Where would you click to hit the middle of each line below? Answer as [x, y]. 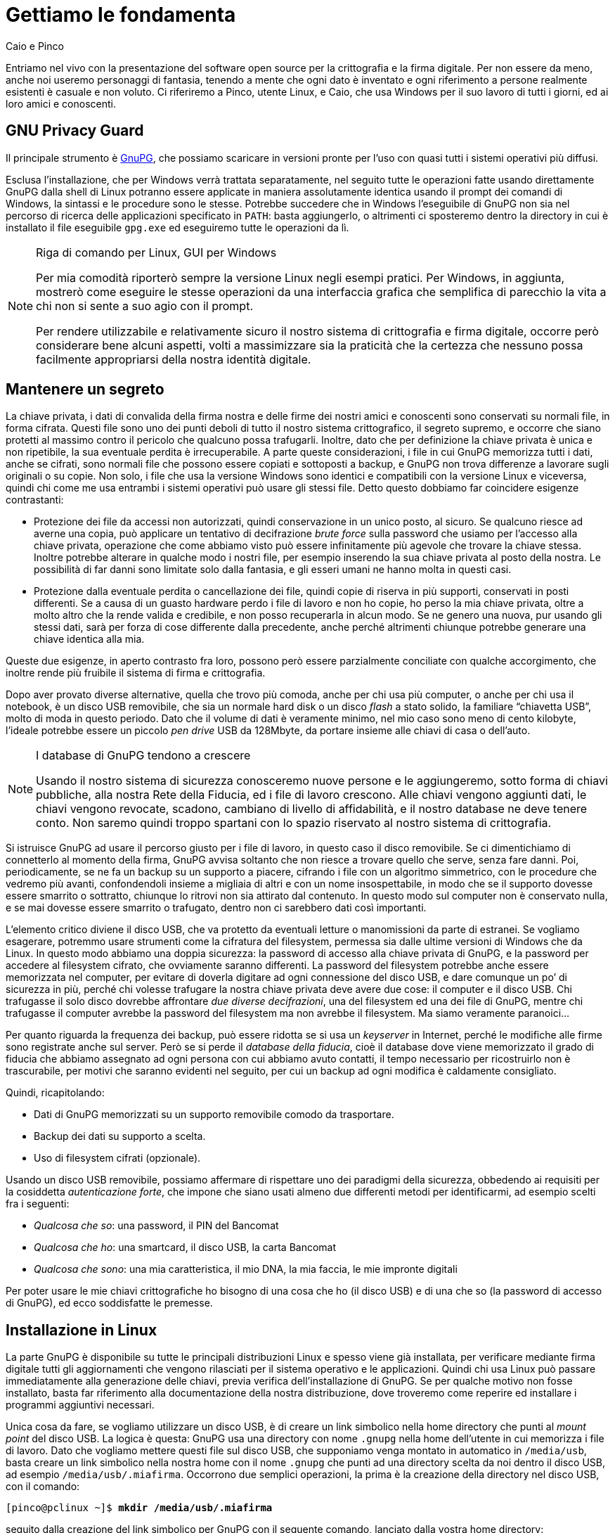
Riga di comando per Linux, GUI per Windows [156, 252]
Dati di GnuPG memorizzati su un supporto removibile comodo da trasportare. [214, 1115]
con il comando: [43, 1487]
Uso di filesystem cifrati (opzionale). [117, 1158]
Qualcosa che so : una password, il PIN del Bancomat [156, 1226]
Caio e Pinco [35, 46]
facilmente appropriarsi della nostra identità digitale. [174, 359]
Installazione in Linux [82, 1330]
